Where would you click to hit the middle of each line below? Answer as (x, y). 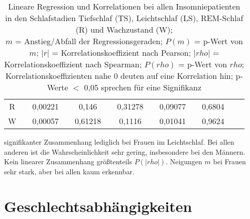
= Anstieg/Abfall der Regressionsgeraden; (89, 41)
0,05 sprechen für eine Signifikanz (143, 87)
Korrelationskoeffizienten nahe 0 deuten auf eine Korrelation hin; (119, 76)
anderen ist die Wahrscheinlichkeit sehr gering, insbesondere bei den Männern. (125, 151)
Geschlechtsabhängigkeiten (98, 206)
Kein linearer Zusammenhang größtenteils (68, 161)
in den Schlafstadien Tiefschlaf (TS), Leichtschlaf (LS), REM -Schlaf (124, 18)
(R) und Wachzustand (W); (124, 29)
